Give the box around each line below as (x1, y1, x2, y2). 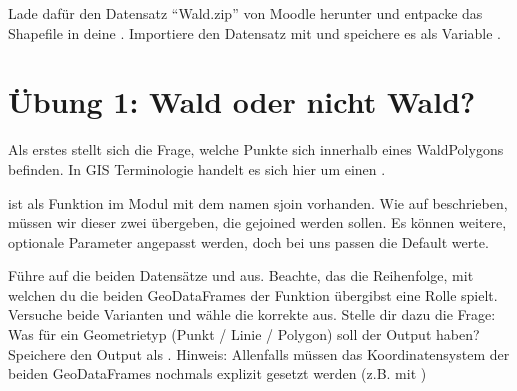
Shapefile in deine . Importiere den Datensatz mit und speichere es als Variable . (8, 22, 501, 43)
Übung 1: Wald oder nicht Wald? (8, 81, 476, 122)
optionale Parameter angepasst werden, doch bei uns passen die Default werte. (8, 231, 489, 252)
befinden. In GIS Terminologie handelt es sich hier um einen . (8, 158, 386, 179)
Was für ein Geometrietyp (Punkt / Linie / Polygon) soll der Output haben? (8, 324, 480, 345)
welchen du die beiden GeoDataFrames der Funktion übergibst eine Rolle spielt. (8, 284, 498, 305)
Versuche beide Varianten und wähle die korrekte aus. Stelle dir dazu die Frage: (8, 304, 496, 325)
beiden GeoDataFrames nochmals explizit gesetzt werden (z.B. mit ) (8, 363, 427, 384)
